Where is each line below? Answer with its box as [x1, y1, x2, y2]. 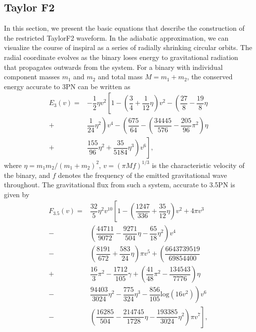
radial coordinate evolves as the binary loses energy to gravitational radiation [4, 52, 238, 62]
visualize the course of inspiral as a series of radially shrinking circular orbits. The [4, 42, 253, 53]
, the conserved [187, 71, 233, 82]
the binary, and [4, 169, 50, 180]
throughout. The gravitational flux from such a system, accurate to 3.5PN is [4, 179, 235, 190]
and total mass [98, 71, 143, 82]
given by [4, 189, 30, 199]
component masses [4, 71, 60, 82]
